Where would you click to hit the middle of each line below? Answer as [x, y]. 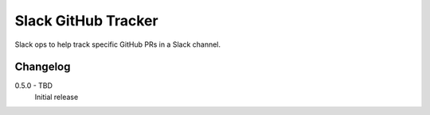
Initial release [57, 97]
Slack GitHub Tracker [86, 21]
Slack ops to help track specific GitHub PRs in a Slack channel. [118, 44]
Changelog [43, 67]
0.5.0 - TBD [34, 86]
